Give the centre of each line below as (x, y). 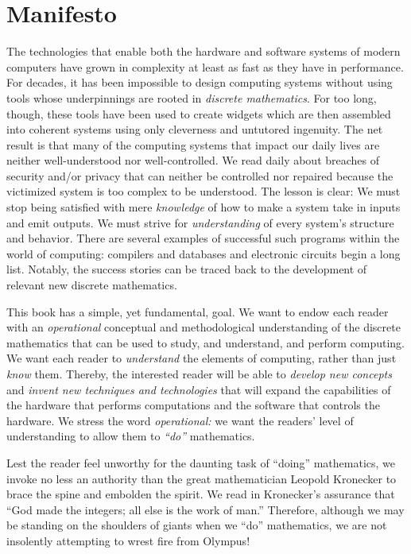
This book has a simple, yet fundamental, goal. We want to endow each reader (198, 311)
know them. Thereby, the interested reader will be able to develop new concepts (199, 374)
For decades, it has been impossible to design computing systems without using (200, 82)
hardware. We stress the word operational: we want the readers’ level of (180, 420)
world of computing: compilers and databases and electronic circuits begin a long (204, 253)
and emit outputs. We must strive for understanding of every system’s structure (200, 222)
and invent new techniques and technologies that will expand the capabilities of (199, 389)
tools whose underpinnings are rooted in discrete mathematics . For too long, (192, 97)
